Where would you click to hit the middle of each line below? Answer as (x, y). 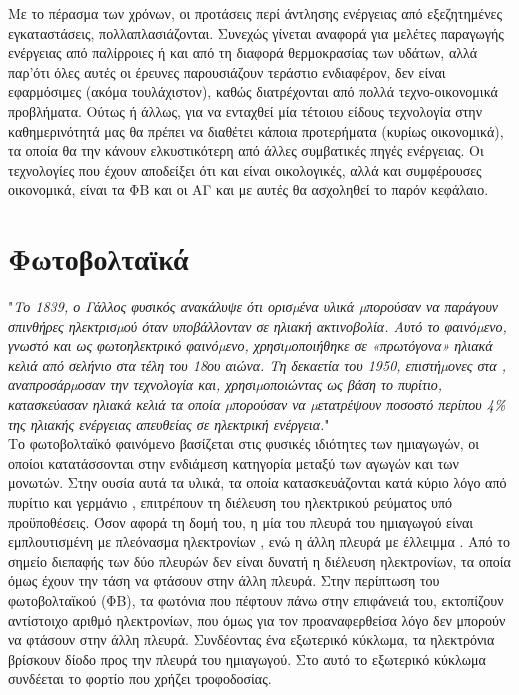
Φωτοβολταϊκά (98, 258)
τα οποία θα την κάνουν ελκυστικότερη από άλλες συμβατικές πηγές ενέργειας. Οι (246, 150)
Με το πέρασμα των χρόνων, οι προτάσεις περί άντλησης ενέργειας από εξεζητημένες (255, 13)
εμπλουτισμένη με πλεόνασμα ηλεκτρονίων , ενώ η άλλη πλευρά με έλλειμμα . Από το (259, 541)
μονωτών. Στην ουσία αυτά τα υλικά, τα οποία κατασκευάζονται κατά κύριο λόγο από (257, 482)
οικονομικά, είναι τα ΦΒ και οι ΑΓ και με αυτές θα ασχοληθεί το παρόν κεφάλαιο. (248, 189)
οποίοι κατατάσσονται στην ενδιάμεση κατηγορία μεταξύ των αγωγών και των (233, 462)
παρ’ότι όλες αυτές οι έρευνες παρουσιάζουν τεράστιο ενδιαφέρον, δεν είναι (227, 71)
